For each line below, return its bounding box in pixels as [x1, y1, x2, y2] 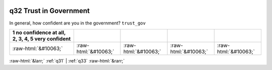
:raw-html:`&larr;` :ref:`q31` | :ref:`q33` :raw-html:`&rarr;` [9, 57, 125, 63]
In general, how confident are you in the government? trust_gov [9, 20, 146, 26]
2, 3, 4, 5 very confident [12, 35, 71, 42]
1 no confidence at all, [12, 29, 66, 36]
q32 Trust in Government [9, 6, 90, 15]
